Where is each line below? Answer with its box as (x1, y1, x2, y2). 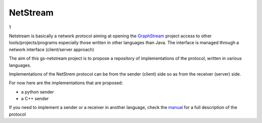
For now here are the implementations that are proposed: (9, 80, 123, 86)
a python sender (21, 89, 54, 94)
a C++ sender (21, 96, 49, 102)
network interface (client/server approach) (9, 46, 95, 52)
